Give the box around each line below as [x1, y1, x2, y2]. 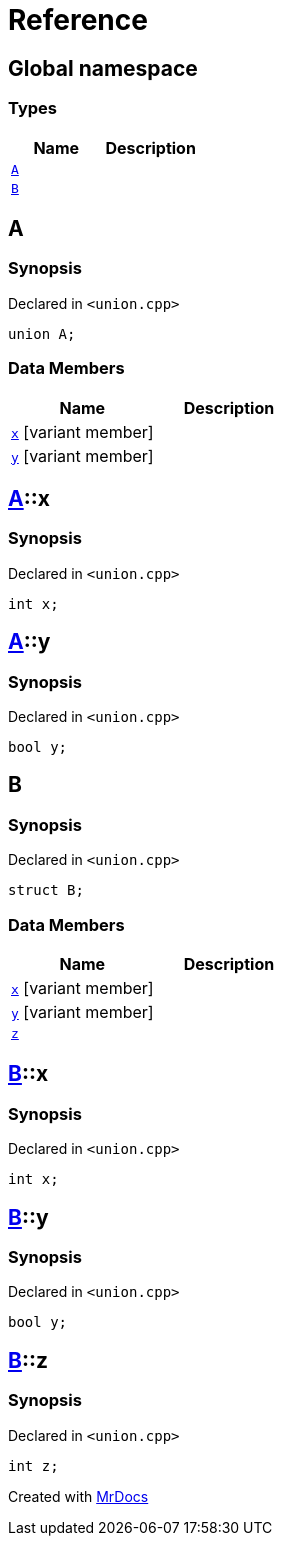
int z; [8, 1457, 59, 1474]
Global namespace [8, 55, 198, 81]
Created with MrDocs [8, 1487, 149, 1505]
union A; [8, 325, 76, 342]
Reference [8, 3, 148, 37]
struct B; [8, 882, 84, 899]
